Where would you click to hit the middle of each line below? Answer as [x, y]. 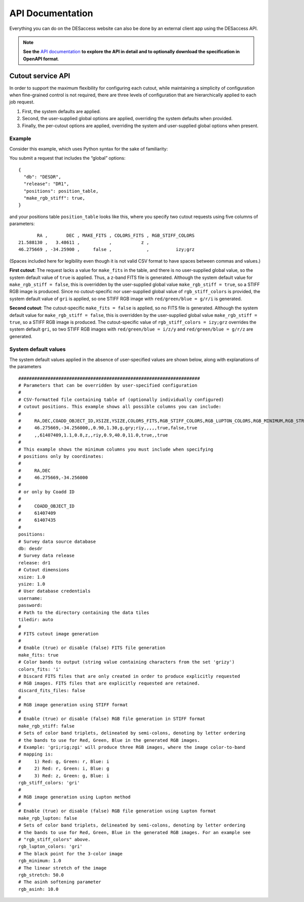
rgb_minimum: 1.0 [40, 861]
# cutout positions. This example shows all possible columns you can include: [120, 407]
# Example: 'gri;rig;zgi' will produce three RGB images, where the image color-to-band [132, 747]
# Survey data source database [57, 542]
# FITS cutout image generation [59, 634]
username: [30, 598]
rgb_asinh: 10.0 [39, 889]
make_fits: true [39, 655]
